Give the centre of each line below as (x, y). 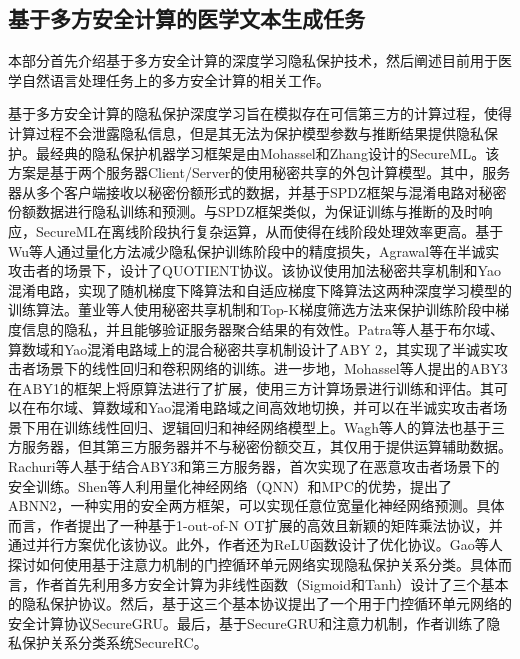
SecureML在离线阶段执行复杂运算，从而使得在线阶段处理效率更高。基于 (269, 230)
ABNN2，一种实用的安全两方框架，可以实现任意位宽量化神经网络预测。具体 (256, 505)
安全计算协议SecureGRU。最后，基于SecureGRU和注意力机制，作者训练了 (247, 622)
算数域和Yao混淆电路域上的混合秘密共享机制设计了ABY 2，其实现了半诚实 (251, 348)
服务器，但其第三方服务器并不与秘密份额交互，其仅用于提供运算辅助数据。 (266, 446)
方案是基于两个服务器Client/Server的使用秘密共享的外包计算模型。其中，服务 (259, 172)
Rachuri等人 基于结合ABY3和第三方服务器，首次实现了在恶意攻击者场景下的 (254, 466)
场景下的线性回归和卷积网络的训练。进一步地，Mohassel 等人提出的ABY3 (271, 368)
